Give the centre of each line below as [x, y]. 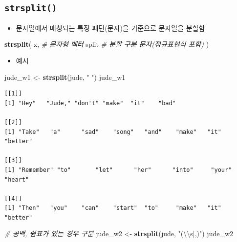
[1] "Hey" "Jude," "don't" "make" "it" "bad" [90, 103]
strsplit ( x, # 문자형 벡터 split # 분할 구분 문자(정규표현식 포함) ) [107, 44]
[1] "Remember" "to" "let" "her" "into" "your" [118, 170]
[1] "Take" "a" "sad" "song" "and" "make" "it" [113, 132]
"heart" [17, 179]
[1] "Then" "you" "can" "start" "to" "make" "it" [113, 208]
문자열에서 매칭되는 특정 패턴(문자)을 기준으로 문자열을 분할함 [110, 28]
